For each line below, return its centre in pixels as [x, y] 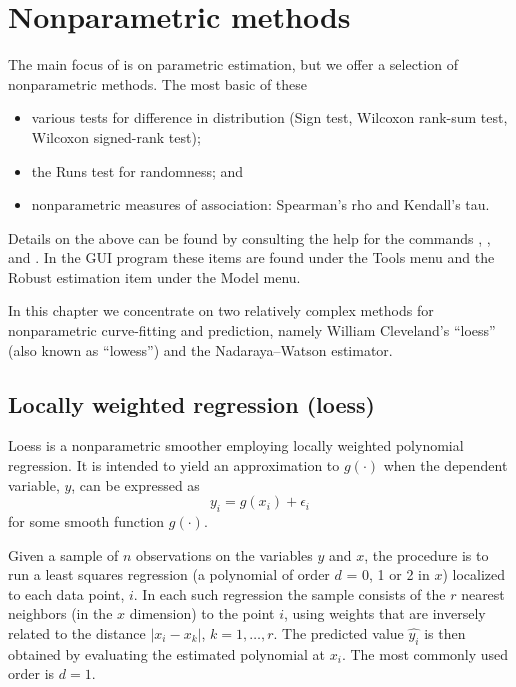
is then [445, 633]
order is [31, 673]
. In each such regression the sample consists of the [289, 593]
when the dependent [445, 465]
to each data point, [66, 593]
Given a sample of [63, 554]
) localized [474, 574]
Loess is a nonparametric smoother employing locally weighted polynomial [236, 445]
